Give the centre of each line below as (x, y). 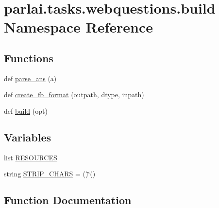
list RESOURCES (31, 157)
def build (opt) (26, 111)
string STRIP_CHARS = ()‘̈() (50, 174)
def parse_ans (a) (30, 78)
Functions (29, 58)
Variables (28, 137)
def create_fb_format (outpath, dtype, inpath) (74, 95)
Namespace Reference (78, 27)
